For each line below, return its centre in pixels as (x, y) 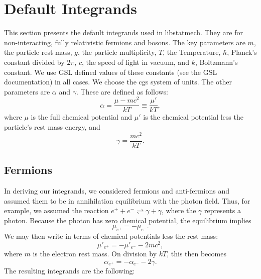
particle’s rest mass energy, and (52, 127)
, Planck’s (242, 52)
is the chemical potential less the (193, 117)
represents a (222, 210)
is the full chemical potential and (82, 117)
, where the (179, 210)
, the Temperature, (192, 52)
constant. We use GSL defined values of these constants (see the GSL (111, 72)
